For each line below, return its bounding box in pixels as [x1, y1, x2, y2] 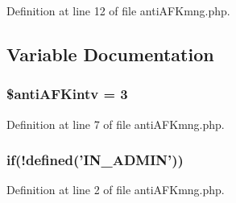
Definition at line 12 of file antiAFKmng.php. [6, 2, 230, 19]
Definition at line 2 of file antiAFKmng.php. [6, 181, 225, 198]
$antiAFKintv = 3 [6, 84, 128, 104]
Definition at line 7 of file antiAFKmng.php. [6, 115, 225, 132]
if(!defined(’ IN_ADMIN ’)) [6, 150, 184, 170]
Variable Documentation [6, 41, 214, 66]
